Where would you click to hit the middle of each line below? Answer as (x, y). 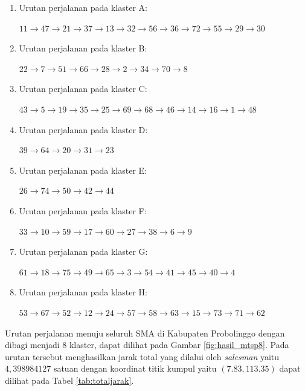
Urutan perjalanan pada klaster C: (83, 89)
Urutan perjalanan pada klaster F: (83, 210)
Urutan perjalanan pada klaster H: (83, 292)
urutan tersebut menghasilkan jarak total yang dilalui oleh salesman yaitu (142, 356)
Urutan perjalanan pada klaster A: (83, 7)
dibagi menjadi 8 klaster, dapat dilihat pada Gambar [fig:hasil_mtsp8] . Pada (147, 345)
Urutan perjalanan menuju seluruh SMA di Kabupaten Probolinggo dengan (145, 333)
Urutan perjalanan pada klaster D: (83, 129)
